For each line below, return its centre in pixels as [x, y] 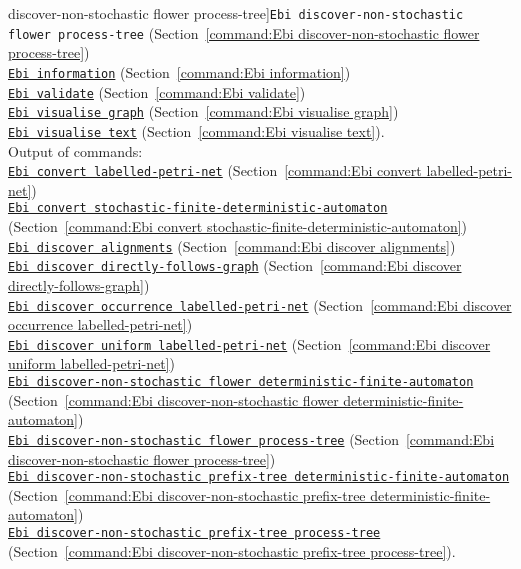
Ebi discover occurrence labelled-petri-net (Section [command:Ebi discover [260, 304]
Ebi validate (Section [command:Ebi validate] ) [157, 91]
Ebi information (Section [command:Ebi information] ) [179, 71]
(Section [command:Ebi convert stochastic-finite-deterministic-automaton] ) [238, 226]
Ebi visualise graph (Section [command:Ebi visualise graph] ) [203, 111]
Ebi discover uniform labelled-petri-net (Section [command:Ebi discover [249, 343]
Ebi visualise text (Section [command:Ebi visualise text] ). [196, 130]
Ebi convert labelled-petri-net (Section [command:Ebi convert [215, 170]
